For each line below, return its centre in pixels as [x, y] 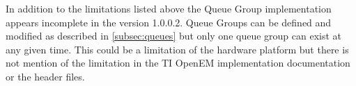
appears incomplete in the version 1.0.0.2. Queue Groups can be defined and [169, 22]
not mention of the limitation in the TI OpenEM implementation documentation [178, 63]
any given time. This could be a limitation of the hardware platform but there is [177, 49]
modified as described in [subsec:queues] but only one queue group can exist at [174, 36]
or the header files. [45, 76]
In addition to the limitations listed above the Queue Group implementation [169, 8]
